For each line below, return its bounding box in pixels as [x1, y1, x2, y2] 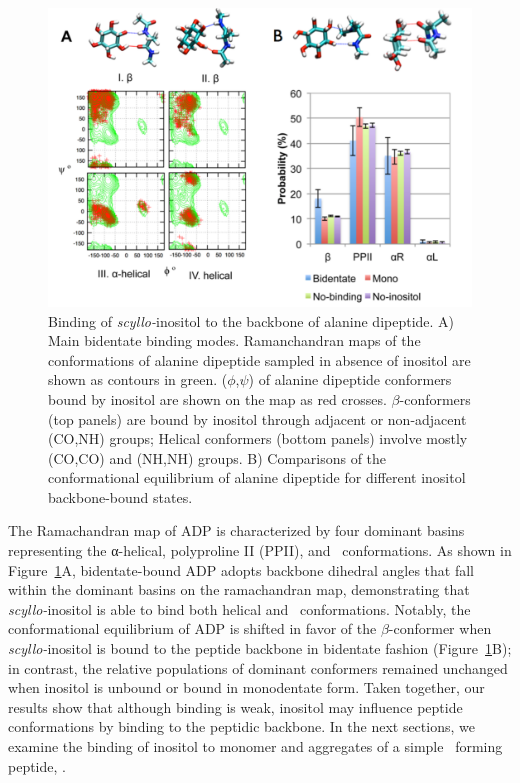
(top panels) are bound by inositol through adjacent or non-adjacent [48, 408, 467, 429]
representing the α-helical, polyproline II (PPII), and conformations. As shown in [8, 540, 512, 561]
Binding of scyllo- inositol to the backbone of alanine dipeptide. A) [48, 310, 455, 331]
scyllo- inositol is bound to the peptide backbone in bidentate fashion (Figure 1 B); [8, 638, 512, 659]
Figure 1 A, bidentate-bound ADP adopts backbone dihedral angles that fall [8, 559, 475, 580]
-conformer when [388, 618, 492, 639]
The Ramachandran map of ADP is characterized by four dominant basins [8, 520, 465, 541]
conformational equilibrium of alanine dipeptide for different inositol [48, 467, 466, 488]
